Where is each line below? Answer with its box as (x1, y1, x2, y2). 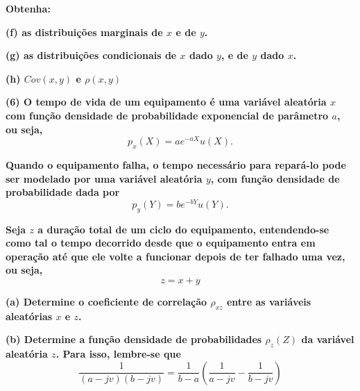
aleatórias (6, 308, 53, 323)
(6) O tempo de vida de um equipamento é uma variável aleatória (6, 94, 327, 109)
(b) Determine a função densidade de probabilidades (6, 332, 262, 347)
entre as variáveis (226, 294, 311, 309)
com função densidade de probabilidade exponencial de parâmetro (6, 108, 329, 122)
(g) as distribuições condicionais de (6, 48, 177, 63)
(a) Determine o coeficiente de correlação (6, 294, 207, 309)
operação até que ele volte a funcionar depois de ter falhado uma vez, (6, 249, 345, 263)
